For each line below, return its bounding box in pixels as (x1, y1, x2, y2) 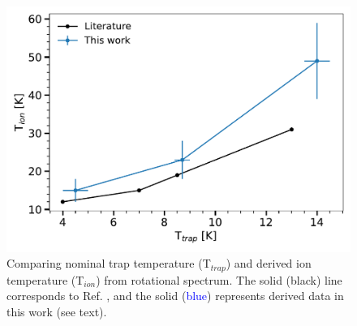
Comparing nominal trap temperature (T (6, 255, 211, 272)
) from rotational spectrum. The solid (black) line (96, 271, 342, 288)
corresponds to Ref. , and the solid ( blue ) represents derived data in (6, 287, 344, 304)
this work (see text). (6, 302, 107, 320)
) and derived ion (226, 255, 312, 272)
